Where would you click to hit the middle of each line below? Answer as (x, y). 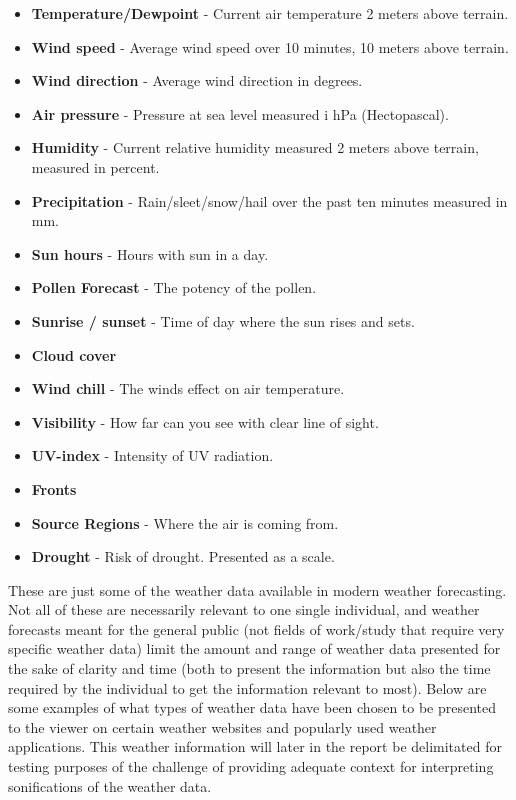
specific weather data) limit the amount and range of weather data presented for (254, 648)
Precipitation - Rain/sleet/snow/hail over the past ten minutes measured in (269, 200)
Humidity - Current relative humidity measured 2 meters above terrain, (255, 147)
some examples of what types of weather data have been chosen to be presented (252, 707)
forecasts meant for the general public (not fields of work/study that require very (256, 628)
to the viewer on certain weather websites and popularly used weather (222, 726)
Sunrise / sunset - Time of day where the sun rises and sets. (223, 320)
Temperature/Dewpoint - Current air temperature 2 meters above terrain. (270, 13)
